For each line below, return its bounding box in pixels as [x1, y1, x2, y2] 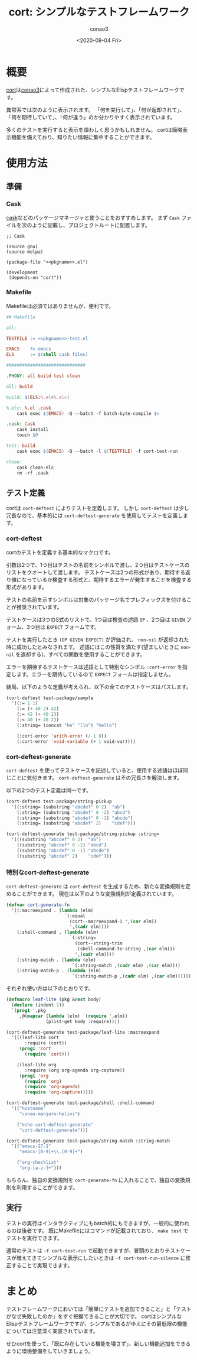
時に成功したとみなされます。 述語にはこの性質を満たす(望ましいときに [6, 643, 180, 650]
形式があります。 [6, 583, 47, 590]
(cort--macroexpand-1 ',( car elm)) [69, 918, 157, 924]
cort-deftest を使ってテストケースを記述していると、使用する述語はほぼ [6, 767, 183, 774]
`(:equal [64, 913, 86, 919]
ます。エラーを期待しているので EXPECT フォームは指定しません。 [16, 670, 174, 677]
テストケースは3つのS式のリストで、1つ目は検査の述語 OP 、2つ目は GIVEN [6, 616, 185, 623]
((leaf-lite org [17, 1062, 57, 1067]
